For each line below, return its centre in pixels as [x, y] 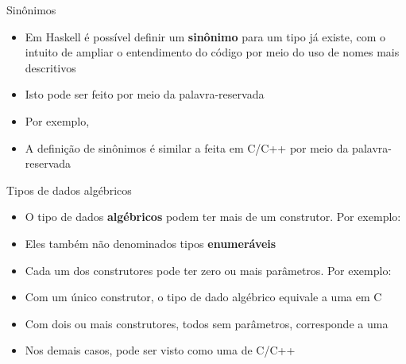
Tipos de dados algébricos [69, 190]
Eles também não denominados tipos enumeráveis [151, 243]
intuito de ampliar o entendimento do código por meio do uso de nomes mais [212, 52]
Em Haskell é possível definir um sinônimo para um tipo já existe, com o [205, 36]
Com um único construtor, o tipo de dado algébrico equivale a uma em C [203, 297]
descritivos [50, 67]
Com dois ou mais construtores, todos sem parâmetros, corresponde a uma [207, 323]
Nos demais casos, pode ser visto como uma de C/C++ [160, 350]
